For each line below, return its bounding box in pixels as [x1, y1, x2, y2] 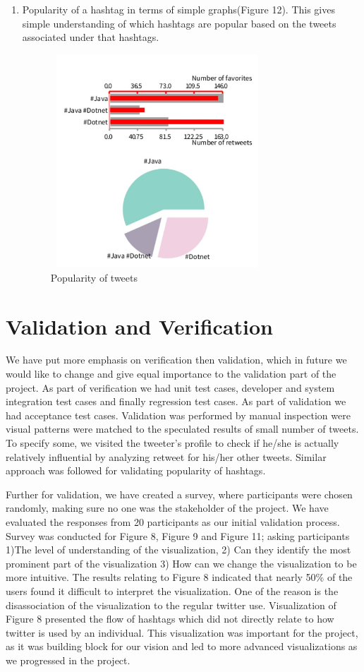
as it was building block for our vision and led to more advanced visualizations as [6, 639, 358, 654]
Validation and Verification [6, 311, 273, 340]
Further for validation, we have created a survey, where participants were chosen [6, 486, 353, 501]
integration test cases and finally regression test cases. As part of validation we [6, 394, 346, 409]
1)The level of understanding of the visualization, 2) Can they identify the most [6, 542, 351, 557]
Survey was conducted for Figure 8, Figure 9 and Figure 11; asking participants [6, 528, 350, 543]
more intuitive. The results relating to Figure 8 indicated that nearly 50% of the [6, 570, 353, 584]
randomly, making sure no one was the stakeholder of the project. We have [6, 500, 329, 515]
